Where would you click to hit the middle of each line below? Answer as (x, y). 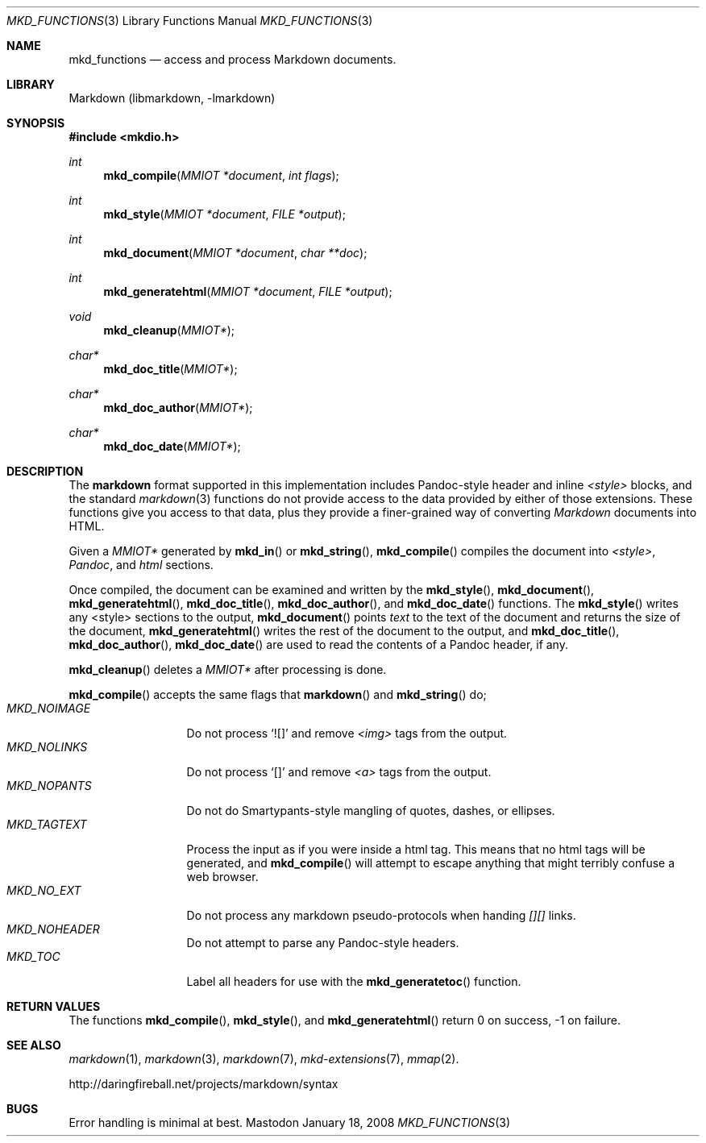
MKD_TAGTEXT (47, 824)
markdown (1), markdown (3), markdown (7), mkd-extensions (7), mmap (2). (264, 1059)
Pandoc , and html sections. (141, 565)
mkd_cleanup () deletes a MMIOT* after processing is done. (228, 669)
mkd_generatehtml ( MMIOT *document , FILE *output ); (248, 291)
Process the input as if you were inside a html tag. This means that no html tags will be (416, 849)
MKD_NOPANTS (49, 786)
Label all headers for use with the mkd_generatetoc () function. (354, 981)
